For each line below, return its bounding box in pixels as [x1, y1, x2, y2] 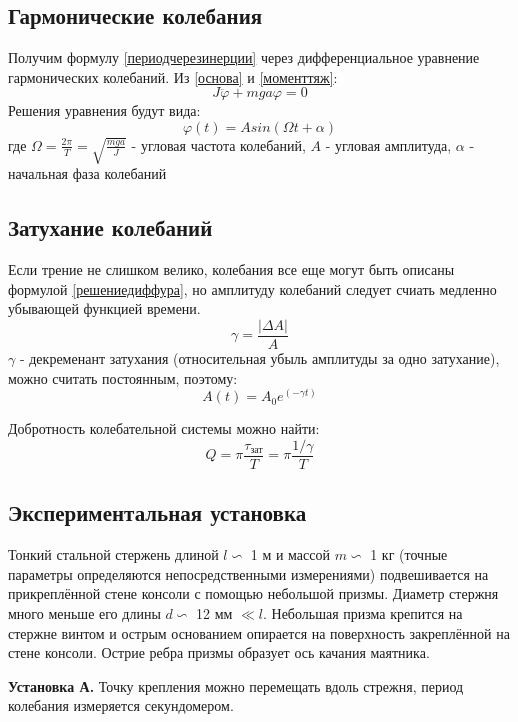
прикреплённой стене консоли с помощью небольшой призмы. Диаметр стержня [8, 583, 499, 604]
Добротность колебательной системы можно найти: [8, 418, 320, 439]
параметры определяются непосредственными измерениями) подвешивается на [8, 563, 489, 584]
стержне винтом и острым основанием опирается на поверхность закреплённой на [8, 622, 510, 643]
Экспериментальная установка [8, 497, 307, 528]
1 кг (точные [370, 544, 448, 565]
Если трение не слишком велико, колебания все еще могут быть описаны [8, 259, 455, 280]
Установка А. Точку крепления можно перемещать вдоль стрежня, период [8, 675, 464, 696]
